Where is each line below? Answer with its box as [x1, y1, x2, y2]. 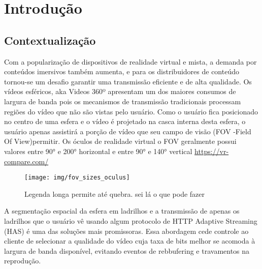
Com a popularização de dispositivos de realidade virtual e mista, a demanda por [4, 56, 257, 67]
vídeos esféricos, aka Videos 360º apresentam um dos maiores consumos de [4, 86, 236, 97]
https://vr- [194, 145, 229, 156]
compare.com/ [4, 156, 49, 166]
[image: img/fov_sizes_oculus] [24, 174, 130, 182]
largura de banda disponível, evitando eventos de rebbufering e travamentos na [4, 245, 250, 256]
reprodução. [4, 255, 41, 266]
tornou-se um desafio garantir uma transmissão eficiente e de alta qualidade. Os [4, 76, 252, 86]
